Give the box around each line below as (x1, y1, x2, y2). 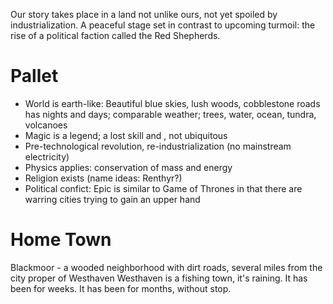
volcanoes (24, 119, 68, 131)
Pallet (10, 65, 59, 88)
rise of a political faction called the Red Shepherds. (10, 30, 221, 41)
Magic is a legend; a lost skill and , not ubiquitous (24, 129, 228, 141)
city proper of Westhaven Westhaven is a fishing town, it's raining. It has (10, 272, 308, 284)
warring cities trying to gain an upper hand (24, 193, 201, 205)
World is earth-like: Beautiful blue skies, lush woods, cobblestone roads (24, 97, 321, 109)
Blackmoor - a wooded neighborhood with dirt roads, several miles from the (10, 261, 323, 273)
